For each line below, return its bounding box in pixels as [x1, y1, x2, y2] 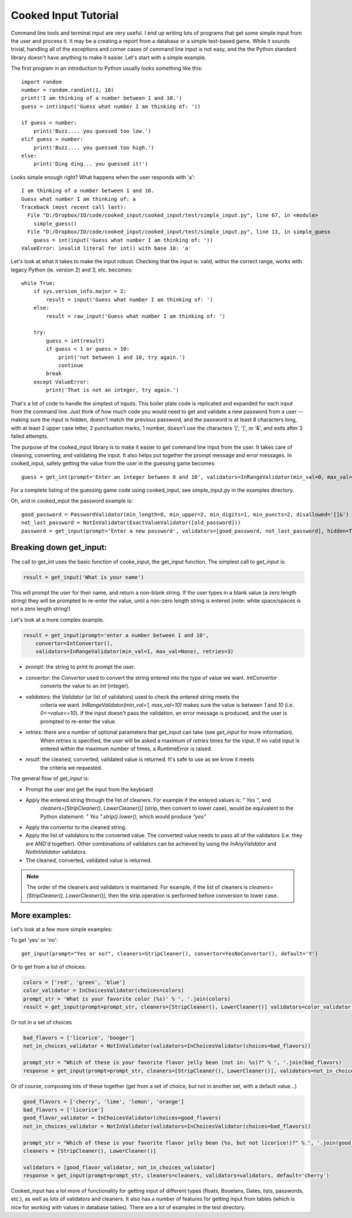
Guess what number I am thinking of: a [21, 196, 136, 202]
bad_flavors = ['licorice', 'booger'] [23, 1035, 135, 1041]
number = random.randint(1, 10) [21, 86, 114, 93]
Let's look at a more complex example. [11, 616, 104, 623]
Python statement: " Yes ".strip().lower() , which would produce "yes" [40, 813, 207, 820]
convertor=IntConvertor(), [35, 640, 114, 647]
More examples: [11, 910, 72, 920]
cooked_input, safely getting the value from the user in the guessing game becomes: [11, 460, 216, 467]
